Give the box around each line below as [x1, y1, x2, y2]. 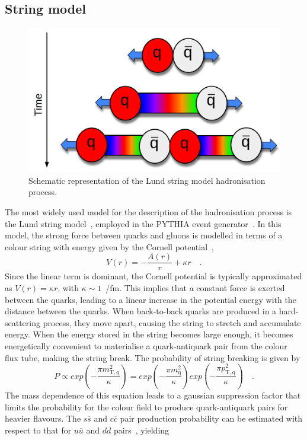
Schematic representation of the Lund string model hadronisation [28, 174, 266, 186]
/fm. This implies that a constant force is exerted [105, 282, 285, 294]
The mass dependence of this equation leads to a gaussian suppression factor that [5, 388, 301, 401]
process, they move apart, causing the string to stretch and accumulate [43, 316, 301, 329]
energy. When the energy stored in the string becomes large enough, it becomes [5, 328, 293, 340]
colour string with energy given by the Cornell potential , [5, 240, 214, 253]
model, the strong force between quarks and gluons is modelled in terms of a [5, 229, 283, 241]
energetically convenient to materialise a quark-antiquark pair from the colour [5, 340, 287, 352]
